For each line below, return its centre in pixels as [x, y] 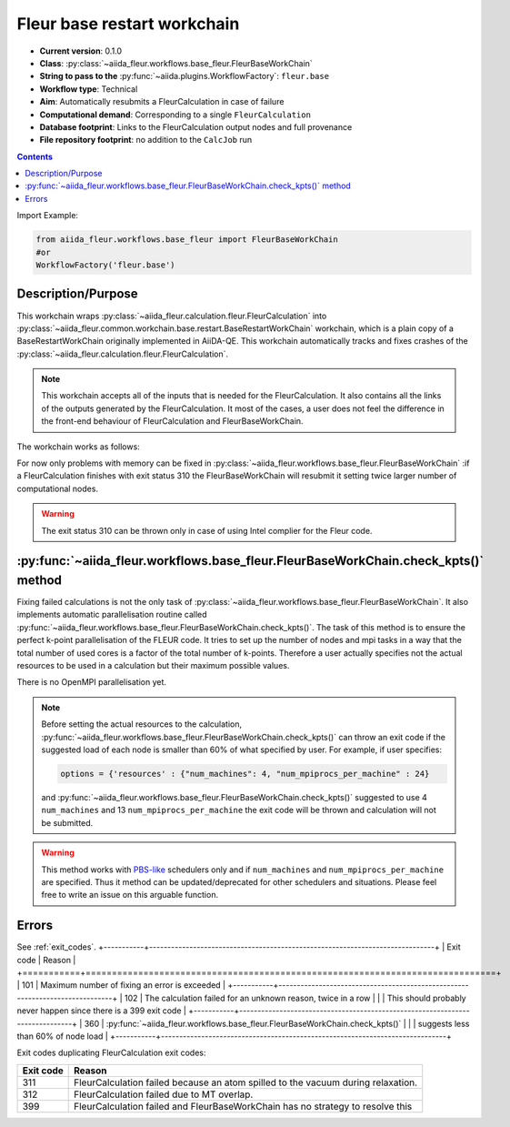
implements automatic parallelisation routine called [112, 615]
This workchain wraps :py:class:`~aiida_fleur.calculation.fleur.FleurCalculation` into [172, 316]
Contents [35, 156]
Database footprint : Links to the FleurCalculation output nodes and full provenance [196, 126]
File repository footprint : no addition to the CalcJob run [146, 140]
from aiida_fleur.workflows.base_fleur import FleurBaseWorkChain [187, 240]
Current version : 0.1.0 [81, 51]
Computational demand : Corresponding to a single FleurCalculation [175, 115]
